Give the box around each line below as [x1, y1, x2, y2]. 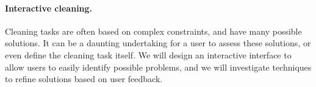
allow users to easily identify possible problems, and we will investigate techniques [5, 60, 312, 73]
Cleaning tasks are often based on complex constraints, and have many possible [5, 24, 302, 37]
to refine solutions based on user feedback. [5, 72, 163, 85]
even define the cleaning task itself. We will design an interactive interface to [5, 48, 292, 61]
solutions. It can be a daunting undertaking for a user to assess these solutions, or [5, 37, 311, 49]
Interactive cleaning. [5, 1, 93, 14]
